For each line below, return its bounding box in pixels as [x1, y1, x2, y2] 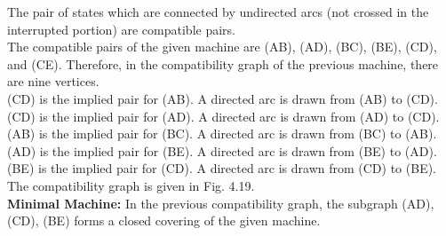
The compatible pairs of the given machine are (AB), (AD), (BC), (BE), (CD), [7, 37, 437, 56]
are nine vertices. [7, 72, 100, 90]
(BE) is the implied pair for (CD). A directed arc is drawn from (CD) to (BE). [7, 159, 436, 177]
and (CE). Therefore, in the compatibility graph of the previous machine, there [7, 54, 439, 73]
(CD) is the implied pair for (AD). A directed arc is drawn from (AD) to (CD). [7, 106, 440, 125]
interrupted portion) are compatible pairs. [7, 20, 235, 38]
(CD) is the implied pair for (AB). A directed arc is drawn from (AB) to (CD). [7, 89, 438, 107]
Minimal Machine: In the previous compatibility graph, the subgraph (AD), [7, 193, 434, 212]
